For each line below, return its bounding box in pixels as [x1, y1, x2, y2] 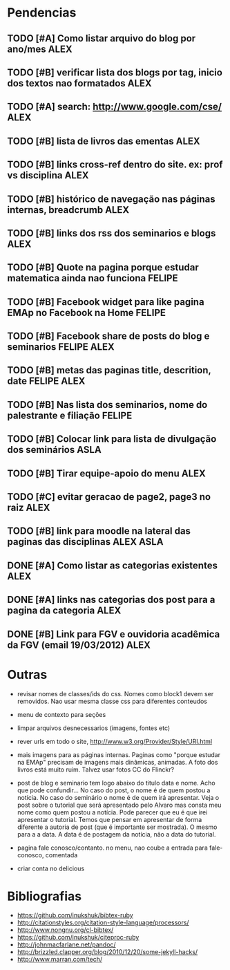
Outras [7, 666, 48, 682]
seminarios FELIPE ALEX [7, 341, 115, 353]
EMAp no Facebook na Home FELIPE [7, 306, 166, 319]
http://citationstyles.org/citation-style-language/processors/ [17, 918, 189, 927]
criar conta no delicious [17, 864, 85, 873]
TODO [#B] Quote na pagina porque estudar [7, 261, 199, 274]
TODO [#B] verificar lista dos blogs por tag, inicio [7, 66, 223, 78]
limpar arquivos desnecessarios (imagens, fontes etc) [17, 724, 171, 732]
